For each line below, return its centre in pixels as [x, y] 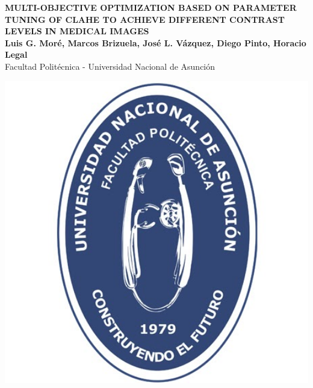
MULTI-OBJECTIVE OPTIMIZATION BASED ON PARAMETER [151, 7]
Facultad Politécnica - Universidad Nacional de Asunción [110, 66]
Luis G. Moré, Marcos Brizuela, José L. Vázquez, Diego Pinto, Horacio [156, 42]
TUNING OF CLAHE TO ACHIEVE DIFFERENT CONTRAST [145, 19]
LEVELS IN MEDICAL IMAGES [77, 31]
